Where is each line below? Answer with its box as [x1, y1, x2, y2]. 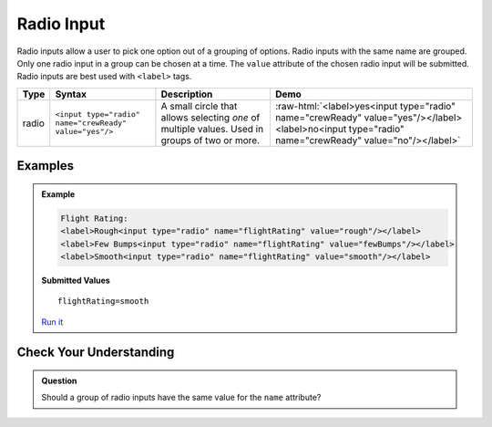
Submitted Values [41, 275, 111, 286]
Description [160, 88, 213, 100]
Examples [16, 158, 75, 173]
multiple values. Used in [160, 122, 264, 135]
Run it [41, 316, 64, 328]
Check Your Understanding [16, 345, 175, 360]
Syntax [55, 88, 87, 100]
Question [41, 375, 77, 387]
